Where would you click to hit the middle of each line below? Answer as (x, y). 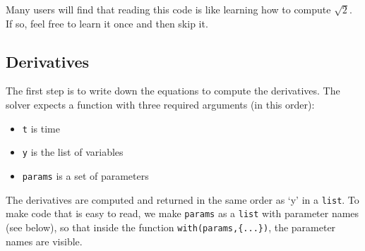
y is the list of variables (73, 152)
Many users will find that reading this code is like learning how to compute (168, 9)
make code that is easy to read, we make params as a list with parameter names (182, 213)
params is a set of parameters (85, 175)
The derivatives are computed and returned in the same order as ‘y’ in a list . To (182, 199)
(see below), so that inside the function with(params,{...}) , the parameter (171, 227)
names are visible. (44, 241)
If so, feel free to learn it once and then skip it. (107, 23)
